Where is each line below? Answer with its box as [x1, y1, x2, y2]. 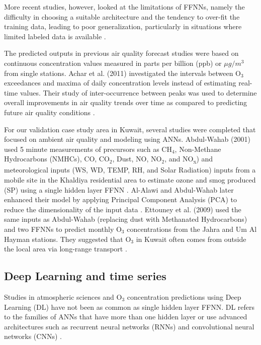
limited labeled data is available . [4, 31, 106, 41]
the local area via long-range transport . [4, 243, 127, 254]
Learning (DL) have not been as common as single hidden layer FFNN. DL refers [4, 301, 255, 312]
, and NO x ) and [164, 153, 213, 165]
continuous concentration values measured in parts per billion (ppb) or [4, 57, 222, 68]
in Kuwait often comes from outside [136, 233, 246, 244]
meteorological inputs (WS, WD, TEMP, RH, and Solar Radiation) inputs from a [4, 164, 256, 175]
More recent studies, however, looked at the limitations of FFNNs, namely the [4, 2, 245, 12]
